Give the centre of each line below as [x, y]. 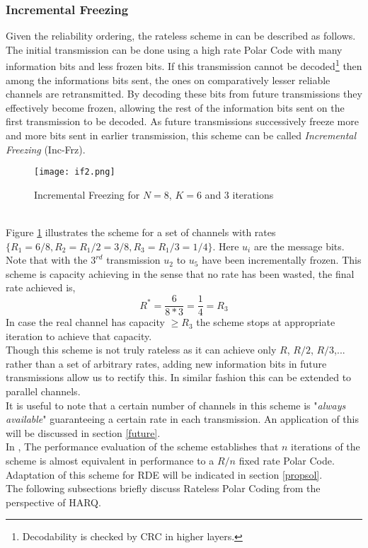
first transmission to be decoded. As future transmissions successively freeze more [182, 121]
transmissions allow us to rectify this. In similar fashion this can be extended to [179, 377]
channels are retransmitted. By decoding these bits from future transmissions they [184, 94]
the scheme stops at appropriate [266, 322]
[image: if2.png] [75, 172]
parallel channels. [43, 391]
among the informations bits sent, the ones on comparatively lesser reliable [168, 80]
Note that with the [47, 260]
